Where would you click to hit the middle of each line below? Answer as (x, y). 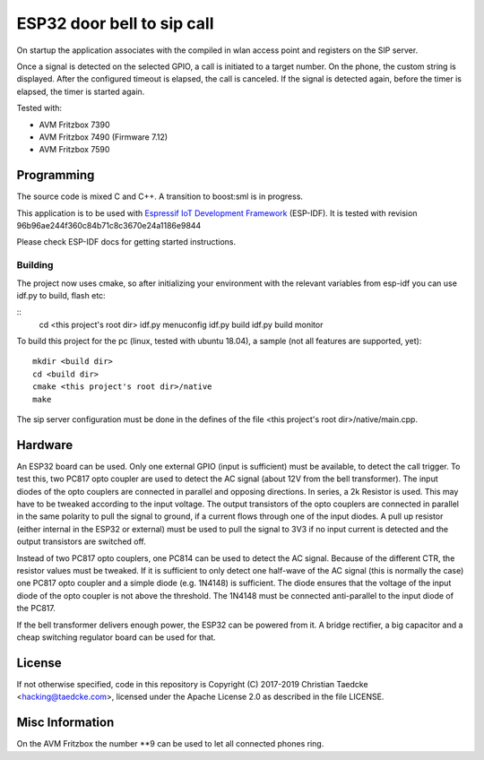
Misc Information (65, 723)
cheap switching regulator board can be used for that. (116, 637)
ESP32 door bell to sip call (115, 23)
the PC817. (36, 609)
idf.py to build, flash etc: (61, 295)
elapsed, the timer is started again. (81, 91)
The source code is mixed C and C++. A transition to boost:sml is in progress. (160, 196)
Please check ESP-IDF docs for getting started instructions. (126, 242)
